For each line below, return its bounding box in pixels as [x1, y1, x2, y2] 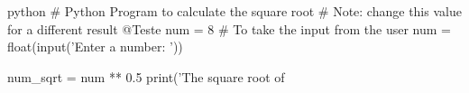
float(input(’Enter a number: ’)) [7, 37, 183, 56]
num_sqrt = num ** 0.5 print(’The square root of [7, 67, 285, 86]
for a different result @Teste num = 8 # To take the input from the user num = [7, 19, 451, 38]
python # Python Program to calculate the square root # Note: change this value [7, 2, 462, 20]
